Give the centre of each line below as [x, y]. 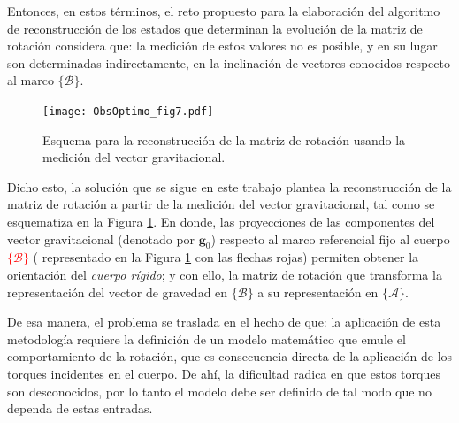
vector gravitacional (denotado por [101, 238]
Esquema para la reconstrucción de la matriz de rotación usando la [224, 139]
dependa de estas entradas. [80, 408]
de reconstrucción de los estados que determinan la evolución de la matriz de [215, 28]
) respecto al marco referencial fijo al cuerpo [330, 238]
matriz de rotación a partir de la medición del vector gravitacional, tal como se [221, 204]
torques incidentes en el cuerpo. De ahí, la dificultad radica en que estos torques [224, 373]
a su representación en [318, 292]
